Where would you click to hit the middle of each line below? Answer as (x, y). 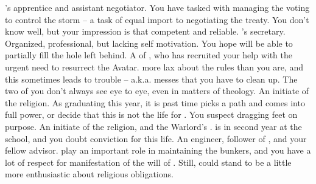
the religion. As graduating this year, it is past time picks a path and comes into (155, 102)
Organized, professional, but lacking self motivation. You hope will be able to (149, 43)
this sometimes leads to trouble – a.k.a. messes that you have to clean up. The (151, 79)
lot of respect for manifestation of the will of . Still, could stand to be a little (148, 162)
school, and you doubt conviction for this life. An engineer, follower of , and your (156, 138)
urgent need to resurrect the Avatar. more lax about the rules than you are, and (154, 66)
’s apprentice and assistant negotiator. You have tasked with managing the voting (157, 7)
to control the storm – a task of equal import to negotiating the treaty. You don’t (157, 19)
